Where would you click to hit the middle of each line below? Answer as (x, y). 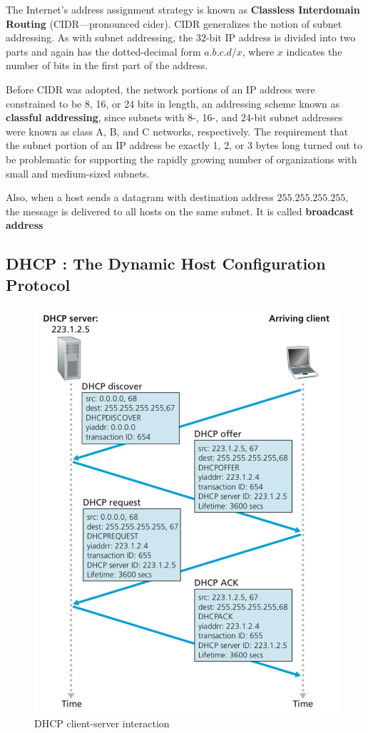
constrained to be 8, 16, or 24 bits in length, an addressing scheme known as (173, 103)
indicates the (314, 51)
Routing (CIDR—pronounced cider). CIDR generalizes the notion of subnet (174, 23)
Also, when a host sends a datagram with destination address (140, 197)
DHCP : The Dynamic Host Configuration (166, 263)
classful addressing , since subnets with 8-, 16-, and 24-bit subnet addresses (174, 117)
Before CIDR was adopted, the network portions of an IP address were (160, 89)
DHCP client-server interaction (102, 723)
